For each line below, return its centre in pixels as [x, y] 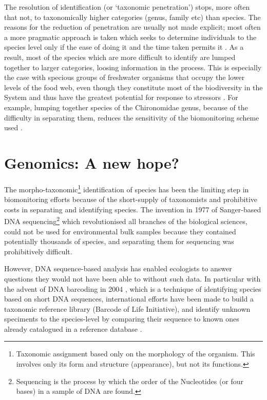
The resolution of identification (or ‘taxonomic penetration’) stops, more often [127, 7]
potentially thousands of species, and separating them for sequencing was [119, 241]
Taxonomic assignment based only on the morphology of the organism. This [136, 354]
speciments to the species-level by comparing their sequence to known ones [122, 319]
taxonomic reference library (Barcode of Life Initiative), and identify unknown [127, 308]
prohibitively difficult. [38, 251]
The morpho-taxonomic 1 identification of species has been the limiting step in [127, 188]
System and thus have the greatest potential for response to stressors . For [121, 97]
